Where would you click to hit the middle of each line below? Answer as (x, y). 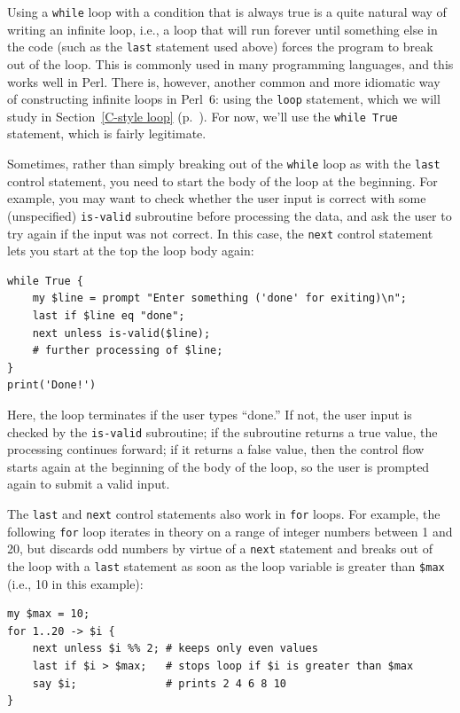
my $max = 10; (49, 614)
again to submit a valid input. (89, 484)
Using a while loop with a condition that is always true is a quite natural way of (227, 12)
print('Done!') (52, 385)
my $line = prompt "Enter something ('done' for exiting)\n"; (220, 298)
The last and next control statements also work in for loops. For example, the (224, 513)
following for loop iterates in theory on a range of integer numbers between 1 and (230, 531)
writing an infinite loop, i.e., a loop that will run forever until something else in (222, 29)
